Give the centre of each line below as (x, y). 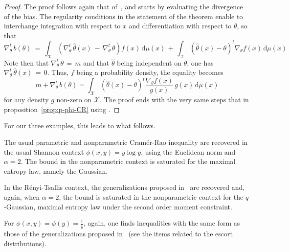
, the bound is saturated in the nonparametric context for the (151, 196)
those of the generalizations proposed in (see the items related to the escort (119, 233)
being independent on (149, 62)
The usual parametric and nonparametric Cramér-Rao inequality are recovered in (126, 142)
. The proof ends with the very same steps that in (174, 100)
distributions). (25, 243)
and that (96, 62)
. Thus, (58, 72)
